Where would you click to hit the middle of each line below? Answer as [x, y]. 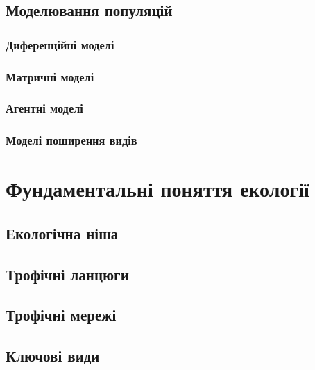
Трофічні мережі [61, 315]
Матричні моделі [50, 76]
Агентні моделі [44, 108]
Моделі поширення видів [71, 140]
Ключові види [53, 356]
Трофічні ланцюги [67, 274]
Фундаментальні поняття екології [157, 189]
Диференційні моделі [60, 44]
